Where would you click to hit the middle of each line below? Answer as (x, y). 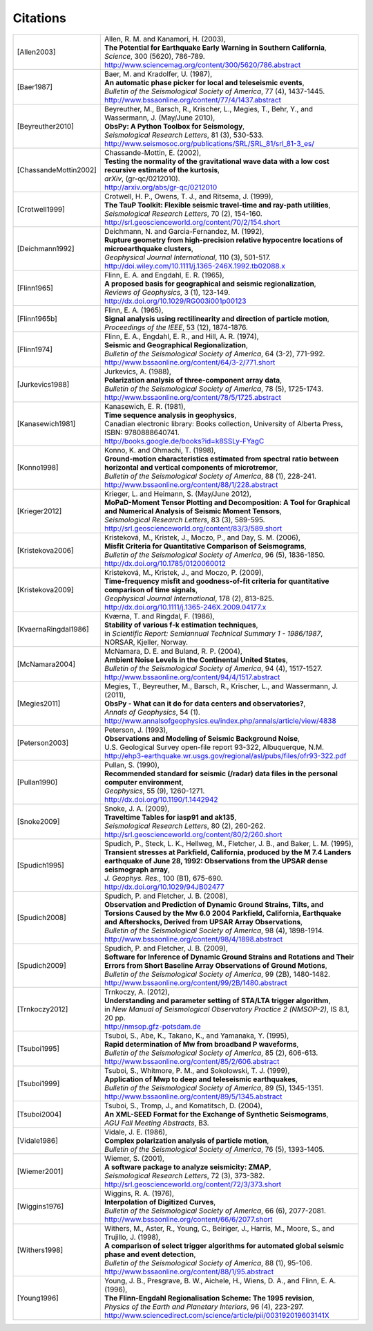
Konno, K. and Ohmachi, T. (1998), (160, 450)
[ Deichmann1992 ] (46, 248)
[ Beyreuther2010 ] (45, 126)
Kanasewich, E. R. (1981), (145, 406)
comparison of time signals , (151, 589)
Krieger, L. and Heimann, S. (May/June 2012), (178, 493)
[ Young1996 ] (38, 1298)
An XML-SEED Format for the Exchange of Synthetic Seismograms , (217, 1114)
